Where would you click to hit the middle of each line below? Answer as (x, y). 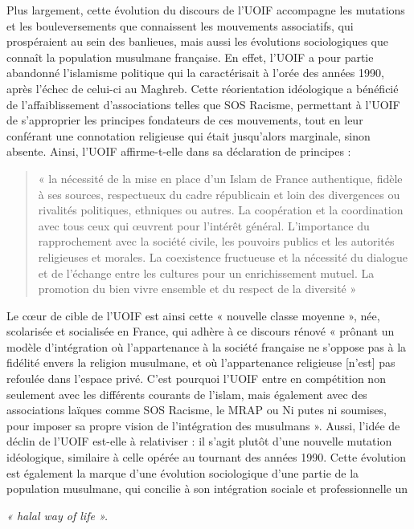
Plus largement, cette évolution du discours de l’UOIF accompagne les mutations (206, 10)
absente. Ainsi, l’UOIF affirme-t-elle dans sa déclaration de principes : (179, 151)
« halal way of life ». (57, 515)
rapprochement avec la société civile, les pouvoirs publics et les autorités (216, 241)
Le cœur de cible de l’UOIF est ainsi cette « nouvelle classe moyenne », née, (193, 315)
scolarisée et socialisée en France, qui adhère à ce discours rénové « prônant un (201, 331)
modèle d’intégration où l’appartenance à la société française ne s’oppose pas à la (207, 346)
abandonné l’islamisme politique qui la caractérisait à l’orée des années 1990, (195, 73)
